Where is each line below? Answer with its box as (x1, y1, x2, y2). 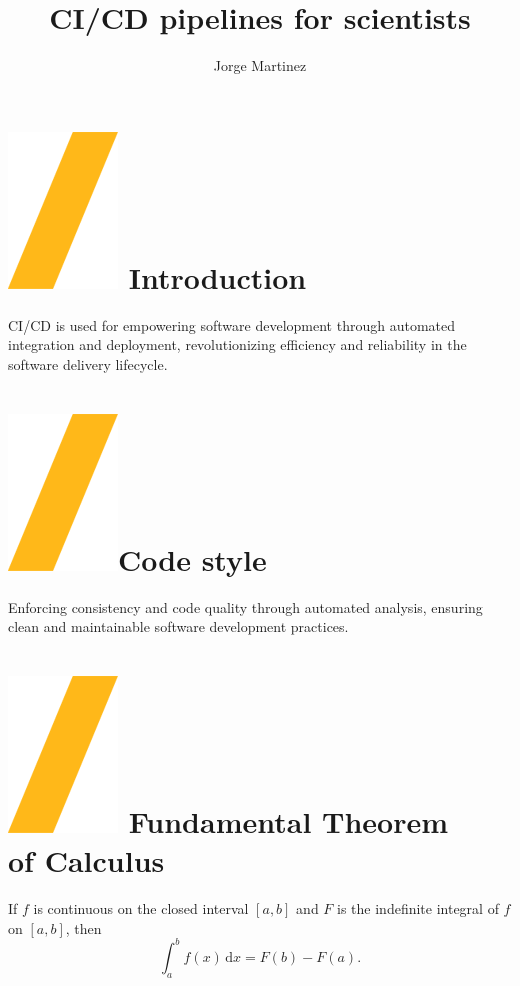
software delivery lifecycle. (8, 353, 168, 374)
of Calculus (8, 840, 165, 881)
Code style (118, 538, 267, 579)
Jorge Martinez (213, 55, 307, 76)
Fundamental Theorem (128, 800, 449, 841)
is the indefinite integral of (337, 898, 499, 919)
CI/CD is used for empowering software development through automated (8, 314, 456, 335)
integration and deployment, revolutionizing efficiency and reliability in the (8, 334, 467, 355)
